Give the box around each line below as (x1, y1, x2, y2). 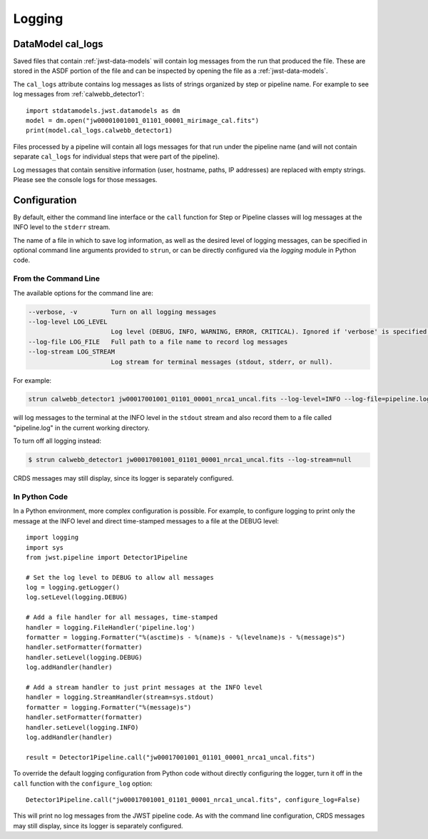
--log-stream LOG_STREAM (28, 348, 116, 356)
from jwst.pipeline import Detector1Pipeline (26, 553, 188, 561)
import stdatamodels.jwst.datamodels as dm (26, 106, 180, 114)
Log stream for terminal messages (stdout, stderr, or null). (111, 358, 333, 366)
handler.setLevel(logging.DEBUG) (26, 653, 143, 661)
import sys (26, 543, 64, 551)
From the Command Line (13, 273, 100, 283)
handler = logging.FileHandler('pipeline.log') (26, 623, 195, 631)
